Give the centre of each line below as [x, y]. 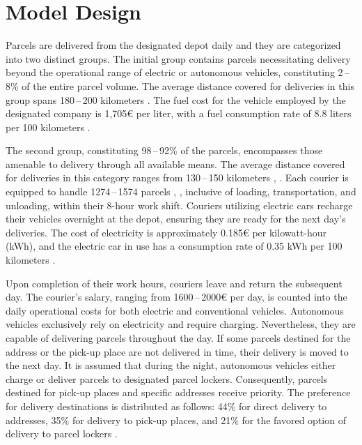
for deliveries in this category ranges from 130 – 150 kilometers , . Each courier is [177, 178]
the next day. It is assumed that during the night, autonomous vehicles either [171, 365]
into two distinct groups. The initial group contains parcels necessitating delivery [178, 58]
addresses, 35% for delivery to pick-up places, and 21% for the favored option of [176, 420]
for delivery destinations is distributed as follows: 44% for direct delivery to [166, 406]
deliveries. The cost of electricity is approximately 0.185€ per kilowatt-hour [166, 232]
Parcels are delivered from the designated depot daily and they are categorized [173, 45]
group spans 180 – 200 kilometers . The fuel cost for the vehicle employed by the [176, 99]
